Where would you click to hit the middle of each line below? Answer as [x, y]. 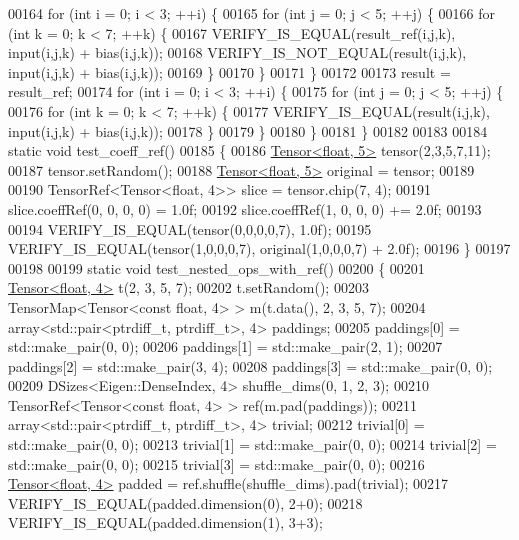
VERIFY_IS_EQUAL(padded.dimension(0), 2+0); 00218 [185, 502]
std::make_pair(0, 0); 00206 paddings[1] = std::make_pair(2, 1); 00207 [225, 346]
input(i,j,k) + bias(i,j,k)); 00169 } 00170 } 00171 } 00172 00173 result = [229, 71]
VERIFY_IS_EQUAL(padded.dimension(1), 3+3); [165, 522]
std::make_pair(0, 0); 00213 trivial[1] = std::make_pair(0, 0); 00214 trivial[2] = [252, 444]
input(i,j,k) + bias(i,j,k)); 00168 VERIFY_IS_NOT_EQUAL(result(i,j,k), [237, 52]
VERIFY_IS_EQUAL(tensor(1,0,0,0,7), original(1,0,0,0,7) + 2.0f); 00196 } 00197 [259, 248]
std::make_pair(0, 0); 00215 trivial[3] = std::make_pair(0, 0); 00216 [216, 463]
